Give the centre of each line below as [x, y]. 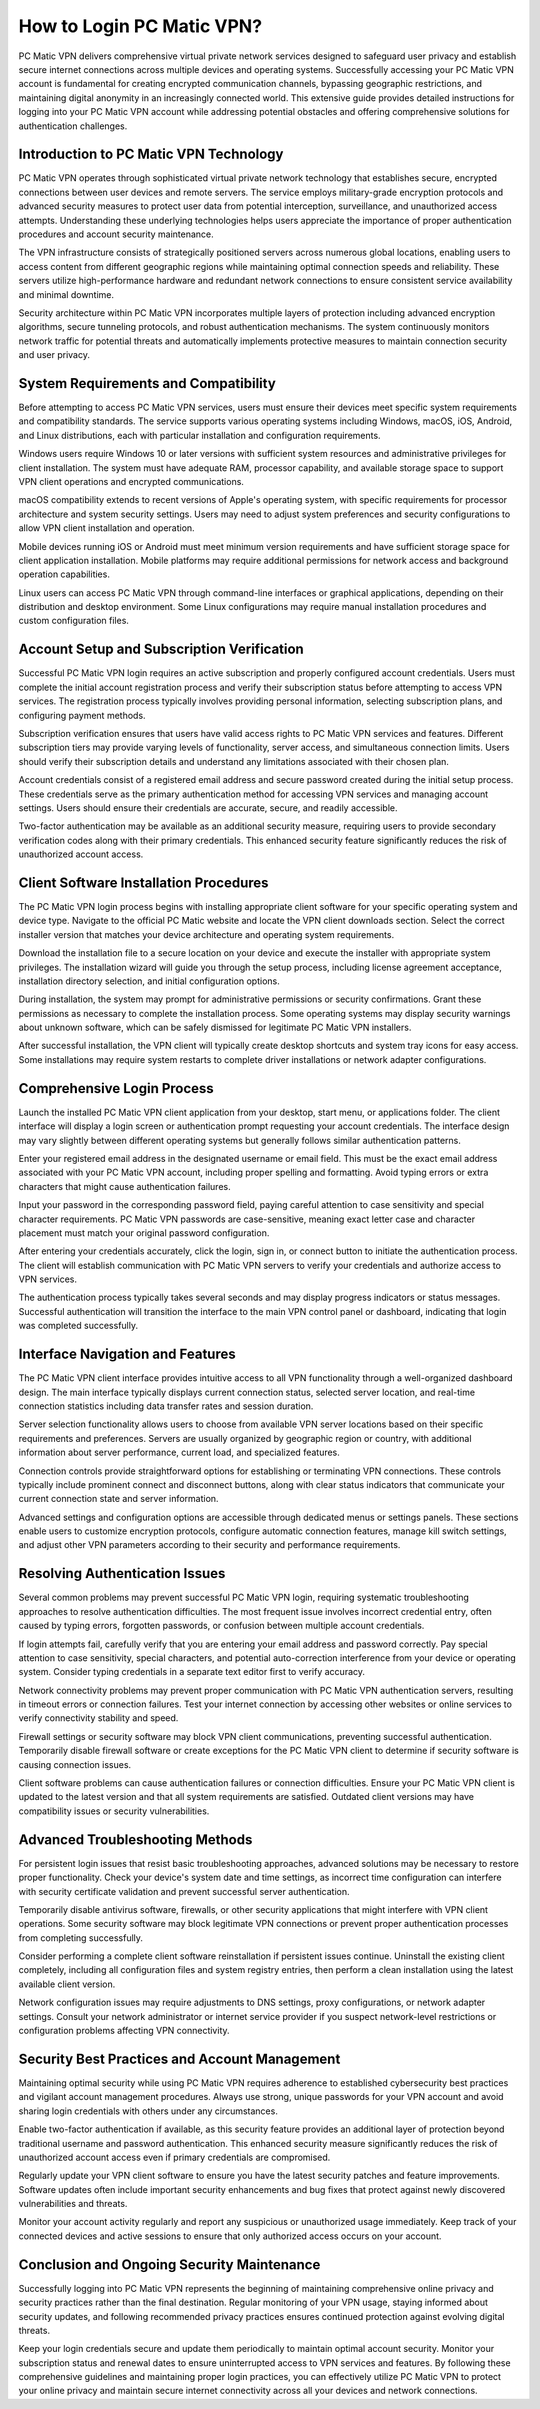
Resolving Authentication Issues [122, 1573]
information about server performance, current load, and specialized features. [179, 1452]
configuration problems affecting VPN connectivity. [124, 2031]
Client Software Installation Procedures [143, 882]
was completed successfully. [78, 1326]
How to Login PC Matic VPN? [140, 26]
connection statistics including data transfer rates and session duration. [166, 1406]
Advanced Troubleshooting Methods [135, 1839]
